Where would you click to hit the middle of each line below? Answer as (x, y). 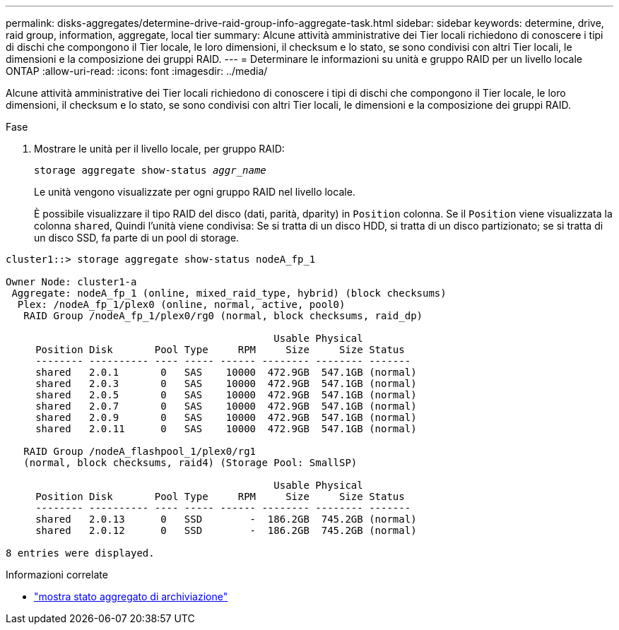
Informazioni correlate (57, 575)
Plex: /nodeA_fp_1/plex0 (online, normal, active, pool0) (181, 304)
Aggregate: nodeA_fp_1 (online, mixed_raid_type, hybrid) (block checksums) (229, 293)
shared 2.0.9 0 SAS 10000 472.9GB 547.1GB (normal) (226, 417)
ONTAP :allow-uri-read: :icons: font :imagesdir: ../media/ (137, 71)
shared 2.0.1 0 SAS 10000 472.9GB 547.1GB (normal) (226, 372)
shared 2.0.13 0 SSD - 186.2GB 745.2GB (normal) (226, 519)
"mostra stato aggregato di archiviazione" (131, 596)
